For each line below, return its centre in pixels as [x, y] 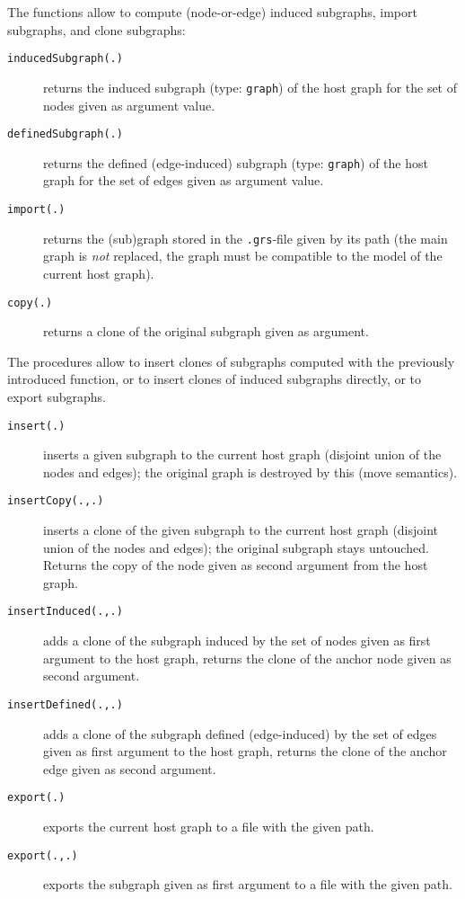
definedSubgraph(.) [65, 134]
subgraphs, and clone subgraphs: [97, 29]
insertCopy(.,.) [56, 501]
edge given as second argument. [130, 768]
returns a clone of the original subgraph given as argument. [206, 331]
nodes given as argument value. [129, 105]
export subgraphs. [57, 396]
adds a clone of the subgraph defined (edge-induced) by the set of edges [240, 733]
